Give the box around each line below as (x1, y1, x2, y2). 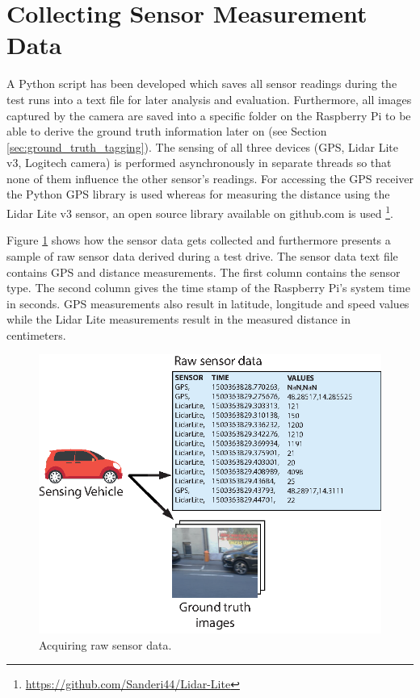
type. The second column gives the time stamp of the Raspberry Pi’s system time (6, 279, 410, 296)
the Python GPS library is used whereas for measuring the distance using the (6, 186, 390, 203)
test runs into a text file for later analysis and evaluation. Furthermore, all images (6, 90, 412, 107)
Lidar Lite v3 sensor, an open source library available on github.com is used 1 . (6, 203, 393, 221)
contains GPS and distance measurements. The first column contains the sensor (6, 263, 401, 280)
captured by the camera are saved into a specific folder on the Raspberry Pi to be (6, 107, 411, 123)
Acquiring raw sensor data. (39, 636, 172, 653)
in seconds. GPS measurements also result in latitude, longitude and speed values (6, 295, 409, 311)
